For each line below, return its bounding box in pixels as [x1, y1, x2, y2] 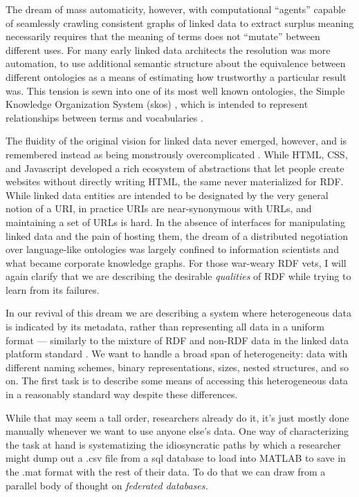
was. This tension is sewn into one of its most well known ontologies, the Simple [6, 83, 345, 97]
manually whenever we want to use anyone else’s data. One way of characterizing [6, 424, 349, 438]
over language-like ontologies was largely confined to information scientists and [6, 242, 339, 256]
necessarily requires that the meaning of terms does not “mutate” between [6, 29, 320, 44]
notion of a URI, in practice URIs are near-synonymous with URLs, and [6, 201, 312, 216]
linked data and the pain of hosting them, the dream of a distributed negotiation [6, 228, 348, 243]
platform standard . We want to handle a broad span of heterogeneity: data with [6, 346, 348, 361]
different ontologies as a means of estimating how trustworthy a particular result [6, 69, 347, 84]
